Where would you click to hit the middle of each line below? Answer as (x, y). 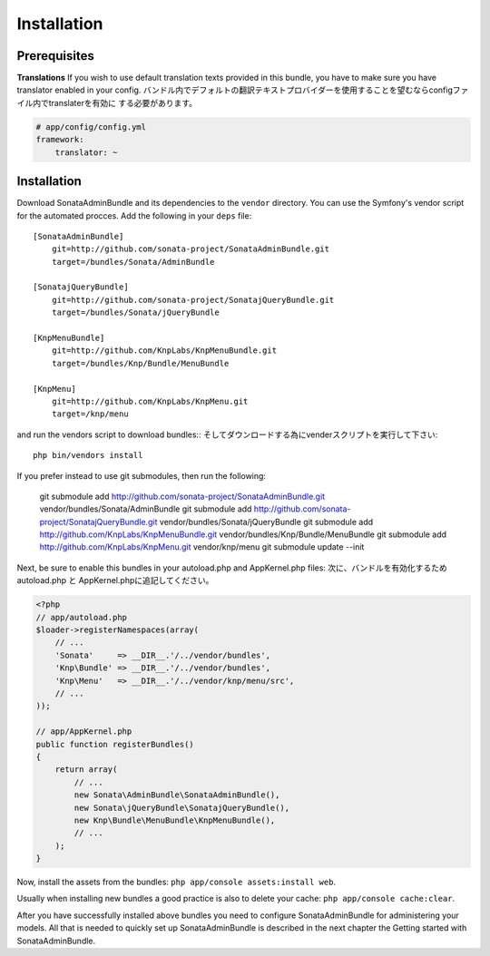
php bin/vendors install (88, 455)
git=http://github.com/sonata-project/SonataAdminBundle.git (191, 249)
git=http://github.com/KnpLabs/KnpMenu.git (150, 401)
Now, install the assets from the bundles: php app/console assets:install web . (176, 882)
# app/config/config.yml (91, 127)
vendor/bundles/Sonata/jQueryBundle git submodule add (266, 522)
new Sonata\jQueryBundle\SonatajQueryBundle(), (182, 808)
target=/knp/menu (90, 414)
